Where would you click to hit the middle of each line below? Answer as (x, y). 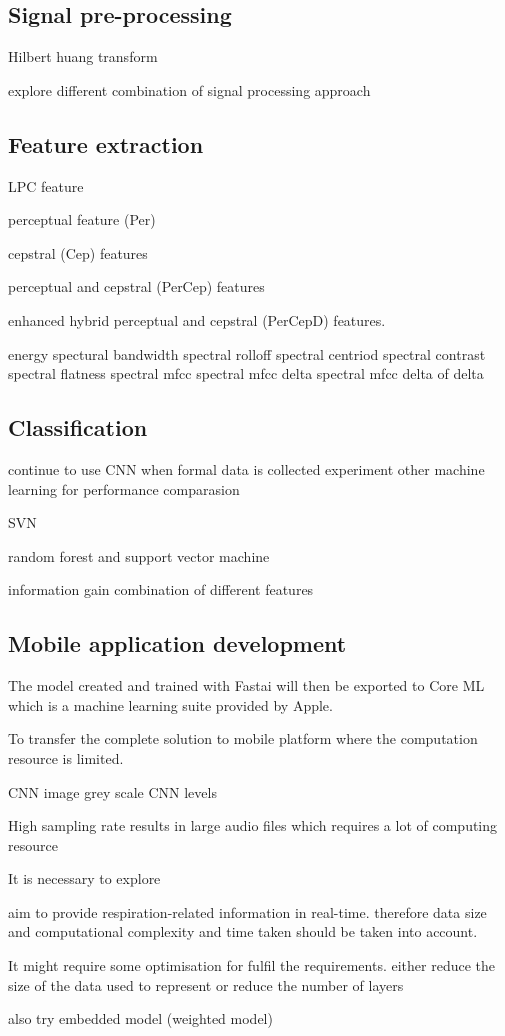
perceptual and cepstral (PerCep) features (136, 286)
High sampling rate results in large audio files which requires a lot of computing (253, 825)
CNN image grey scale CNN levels (112, 791)
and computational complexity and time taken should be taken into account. (243, 931)
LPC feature (46, 185)
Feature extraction (106, 143)
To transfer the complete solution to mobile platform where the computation (243, 738)
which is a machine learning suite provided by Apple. (170, 704)
